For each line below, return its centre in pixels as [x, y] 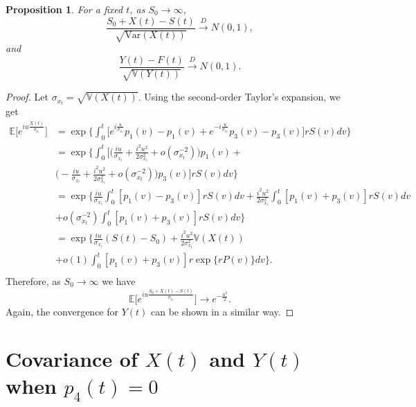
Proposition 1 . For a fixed [64, 9]
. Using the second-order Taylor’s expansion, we [239, 97]
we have [119, 281]
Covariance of [72, 359]
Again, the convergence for [62, 311]
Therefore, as [33, 281]
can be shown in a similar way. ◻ [223, 311]
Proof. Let [27, 97]
